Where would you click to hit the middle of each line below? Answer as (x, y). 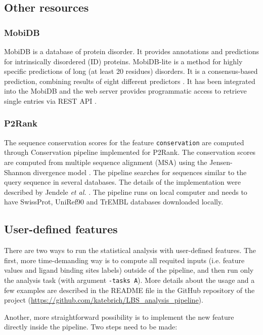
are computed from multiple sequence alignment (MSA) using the (106, 162)
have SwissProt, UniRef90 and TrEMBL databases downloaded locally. (114, 202)
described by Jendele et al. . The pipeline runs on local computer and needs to (126, 192)
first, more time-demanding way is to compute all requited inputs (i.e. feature (124, 260)
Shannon (17, 172)
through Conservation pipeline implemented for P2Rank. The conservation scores (130, 152)
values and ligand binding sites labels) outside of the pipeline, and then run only (129, 270)
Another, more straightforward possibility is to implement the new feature (119, 317)
